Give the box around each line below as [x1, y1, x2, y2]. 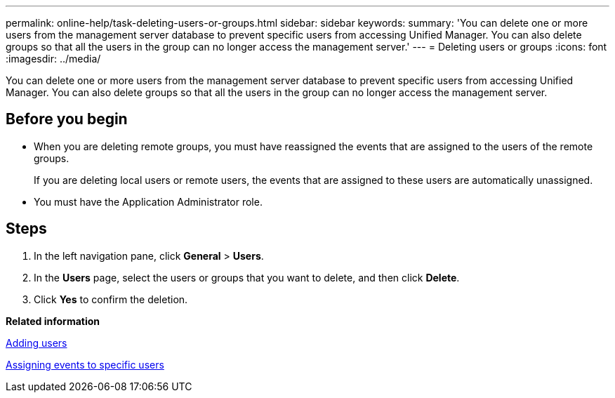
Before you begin [6, 110, 128, 128]
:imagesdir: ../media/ [6, 53, 101, 65]
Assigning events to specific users [6, 358, 164, 371]
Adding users [6, 336, 67, 349]
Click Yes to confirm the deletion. [34, 293, 188, 305]
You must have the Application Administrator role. [34, 195, 263, 208]
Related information [6, 314, 100, 327]
